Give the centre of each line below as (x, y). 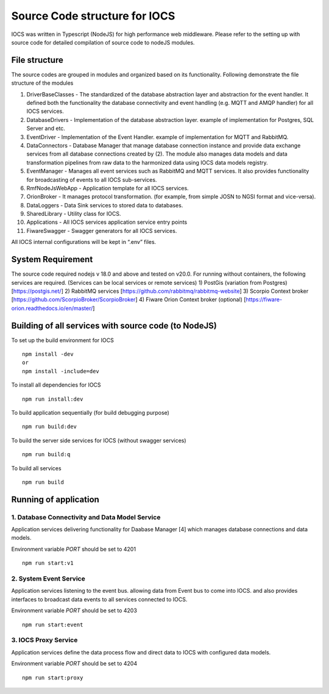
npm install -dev (48, 354)
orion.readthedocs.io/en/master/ (52, 308)
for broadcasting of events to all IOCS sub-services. (92, 179)
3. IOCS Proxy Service (44, 640)
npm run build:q (46, 455)
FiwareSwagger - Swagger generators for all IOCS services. (102, 231)
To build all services (36, 468)
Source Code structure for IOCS (93, 16)
